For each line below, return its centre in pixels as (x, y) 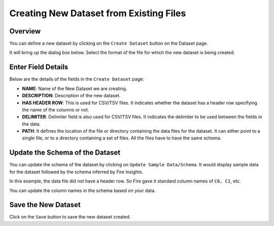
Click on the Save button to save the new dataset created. (70, 217)
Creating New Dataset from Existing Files (98, 13)
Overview (25, 31)
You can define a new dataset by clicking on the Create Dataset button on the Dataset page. (109, 44)
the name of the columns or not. (56, 109)
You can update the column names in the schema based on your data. (82, 191)
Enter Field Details (39, 67)
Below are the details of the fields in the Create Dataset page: (77, 79)
